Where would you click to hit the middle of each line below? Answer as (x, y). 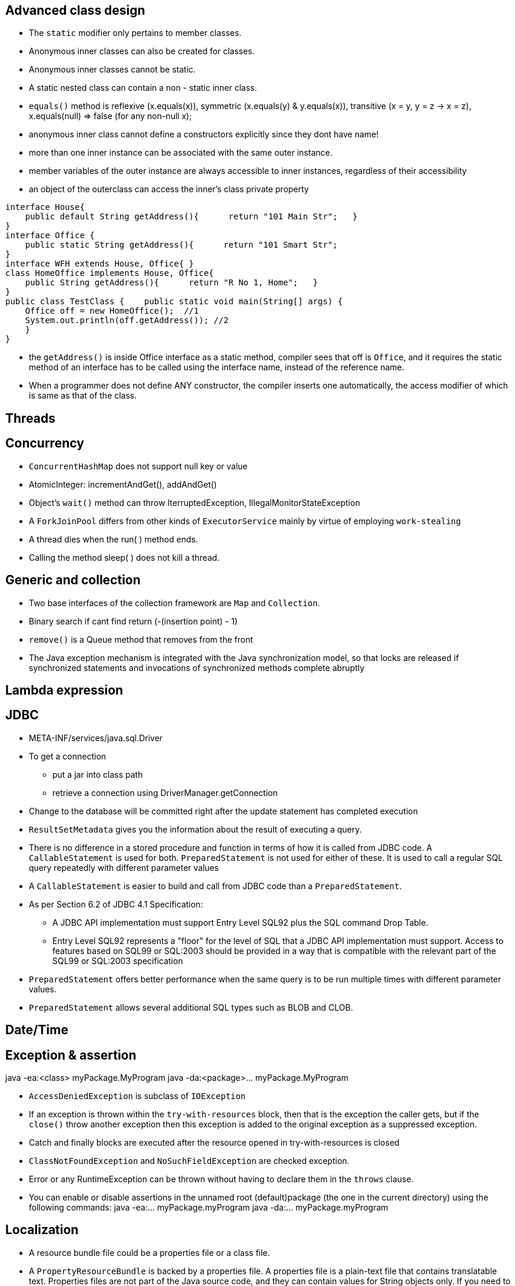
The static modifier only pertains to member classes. (135, 33)
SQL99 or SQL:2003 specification (118, 961)
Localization (42, 1230)
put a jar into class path (98, 774)
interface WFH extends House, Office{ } (100, 264)
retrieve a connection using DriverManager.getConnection (165, 792)
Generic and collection (73, 580)
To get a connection (68, 756)
